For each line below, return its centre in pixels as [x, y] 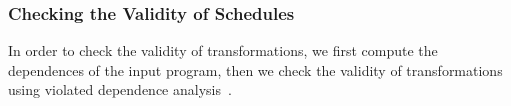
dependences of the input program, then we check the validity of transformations [255, 69]
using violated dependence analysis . [120, 89]
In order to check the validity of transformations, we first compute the [223, 50]
